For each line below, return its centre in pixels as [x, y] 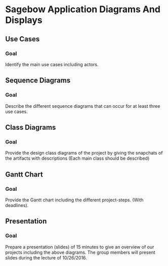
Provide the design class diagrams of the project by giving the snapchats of [84, 153]
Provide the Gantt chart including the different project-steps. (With [74, 200]
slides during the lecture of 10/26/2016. [46, 257]
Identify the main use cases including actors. [52, 64]
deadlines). [17, 205]
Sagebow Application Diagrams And [83, 9]
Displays [24, 20]
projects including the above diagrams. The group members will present [80, 252]
